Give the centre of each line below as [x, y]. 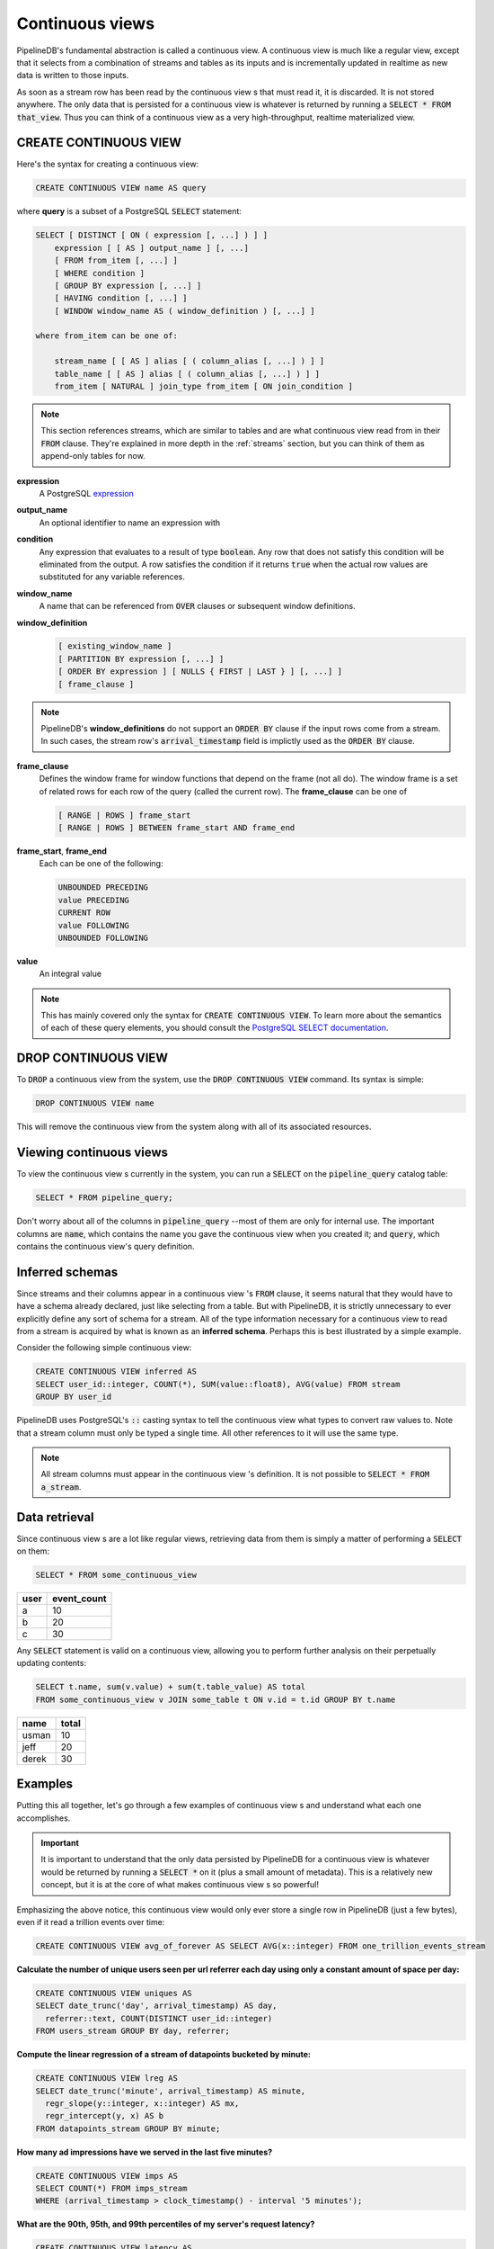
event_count [79, 1599]
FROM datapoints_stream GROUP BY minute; [128, 2128]
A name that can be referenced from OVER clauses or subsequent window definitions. [197, 606]
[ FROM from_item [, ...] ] [116, 260]
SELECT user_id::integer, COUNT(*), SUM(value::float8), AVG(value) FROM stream [218, 1384]
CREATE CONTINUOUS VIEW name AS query [121, 188]
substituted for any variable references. [112, 577]
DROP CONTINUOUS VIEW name [95, 1103]
